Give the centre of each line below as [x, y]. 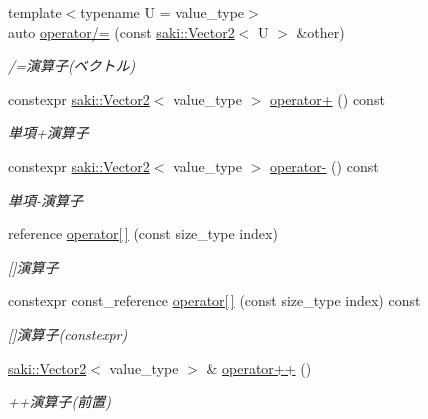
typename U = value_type [162, 12]
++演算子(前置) [59, 401]
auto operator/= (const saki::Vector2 [121, 31]
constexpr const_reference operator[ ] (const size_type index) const [214, 300]
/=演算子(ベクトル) [72, 65]
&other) [320, 31]
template [35, 12]
